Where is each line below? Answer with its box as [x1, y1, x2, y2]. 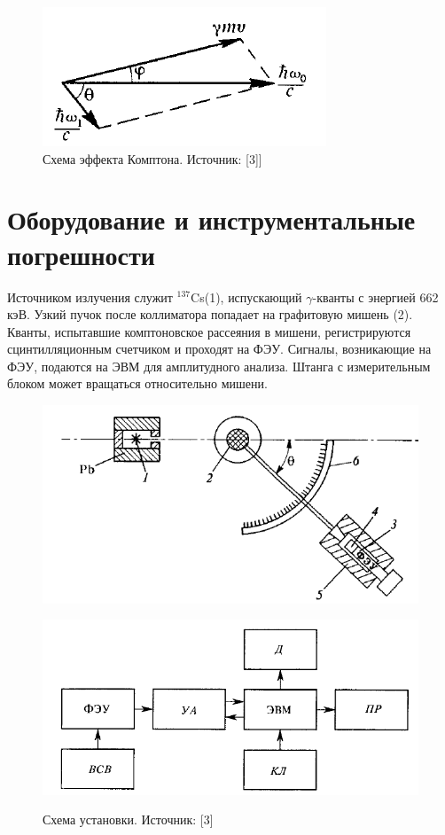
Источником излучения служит [7, 287, 173, 306]
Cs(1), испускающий [191, 287, 302, 306]
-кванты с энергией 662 [312, 287, 439, 306]
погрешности [7, 236, 155, 272]
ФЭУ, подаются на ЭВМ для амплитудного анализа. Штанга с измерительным [7, 356, 431, 375]
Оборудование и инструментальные [7, 201, 416, 238]
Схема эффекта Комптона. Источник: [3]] [43, 149, 262, 168]
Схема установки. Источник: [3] [43, 810, 214, 829]
